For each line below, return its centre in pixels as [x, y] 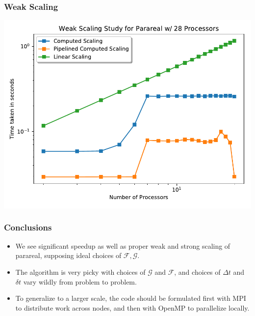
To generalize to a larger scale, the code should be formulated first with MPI [131, 298]
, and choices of [197, 272]
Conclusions [28, 227]
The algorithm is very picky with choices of [80, 272]
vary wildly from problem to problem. [80, 281]
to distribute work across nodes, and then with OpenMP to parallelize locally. [132, 307]
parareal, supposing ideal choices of [68, 255]
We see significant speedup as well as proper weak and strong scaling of [123, 245]
